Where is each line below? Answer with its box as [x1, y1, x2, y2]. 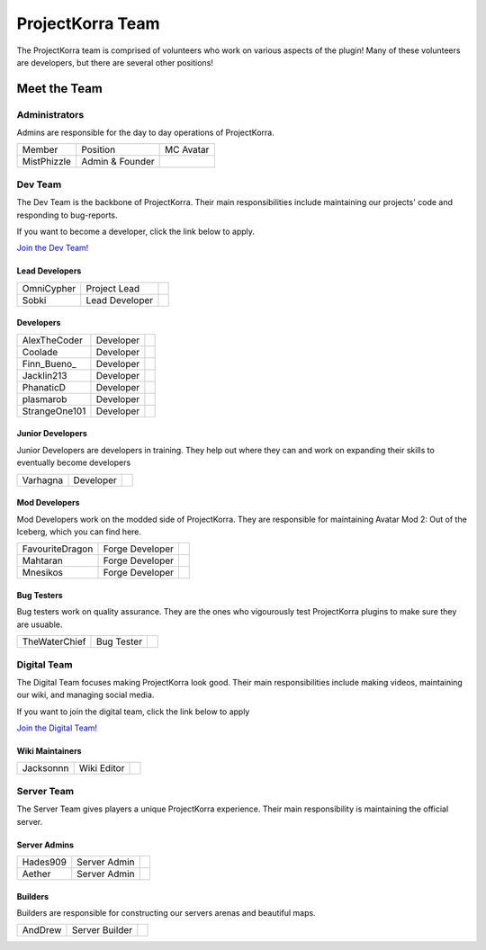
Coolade [22, 345, 58, 358]
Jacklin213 [22, 369, 67, 381]
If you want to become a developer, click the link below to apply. [16, 226, 256, 237]
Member [22, 144, 58, 157]
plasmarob [22, 392, 67, 405]
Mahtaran [22, 554, 63, 567]
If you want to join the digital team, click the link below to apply [16, 706, 250, 717]
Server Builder [71, 924, 133, 937]
